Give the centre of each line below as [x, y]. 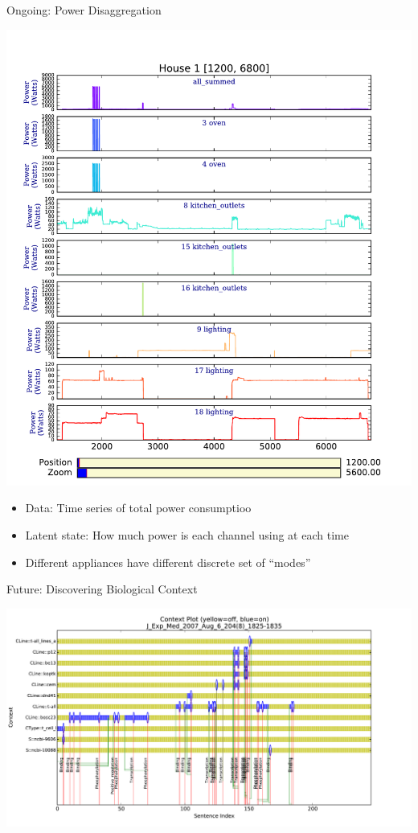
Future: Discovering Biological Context [102, 589]
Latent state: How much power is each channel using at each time [187, 534]
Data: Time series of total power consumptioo [138, 508]
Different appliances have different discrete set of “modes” [168, 562]
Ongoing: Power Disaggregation [84, 10]
